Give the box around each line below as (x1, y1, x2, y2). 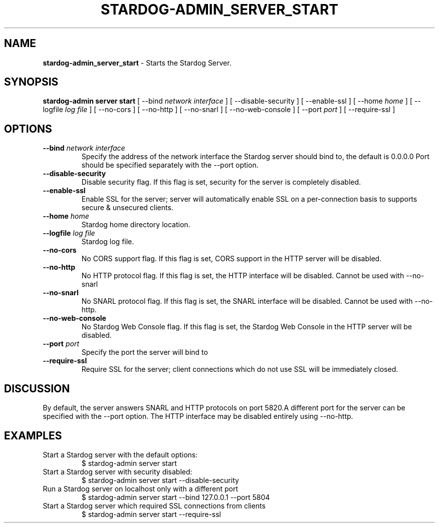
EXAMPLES (4, 429, 62, 442)
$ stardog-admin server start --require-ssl (81, 509, 221, 518)
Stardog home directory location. (81, 220, 190, 229)
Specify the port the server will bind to (81, 348, 208, 357)
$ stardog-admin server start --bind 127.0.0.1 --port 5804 (81, 492, 270, 501)
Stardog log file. (81, 237, 134, 246)
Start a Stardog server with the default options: (43, 450, 198, 459)
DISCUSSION (4, 382, 70, 395)
